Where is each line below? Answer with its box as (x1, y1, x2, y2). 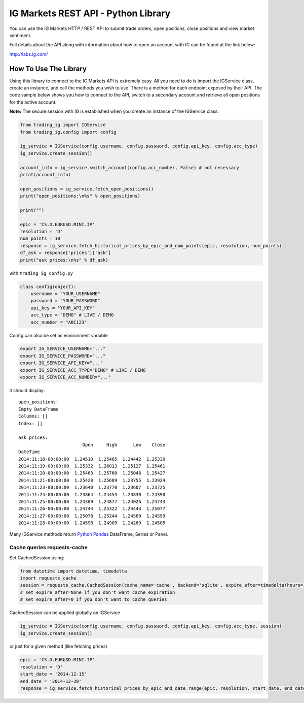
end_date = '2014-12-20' (20, 678, 82, 684)
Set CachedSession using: (9, 554, 64, 561)
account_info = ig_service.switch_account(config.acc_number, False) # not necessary (20, 165, 239, 170)
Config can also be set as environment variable (9, 332, 108, 338)
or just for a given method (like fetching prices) (9, 643, 107, 650)
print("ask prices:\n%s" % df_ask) (20, 257, 108, 263)
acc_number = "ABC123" (30, 319, 87, 325)
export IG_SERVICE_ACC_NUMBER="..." (20, 374, 111, 380)
